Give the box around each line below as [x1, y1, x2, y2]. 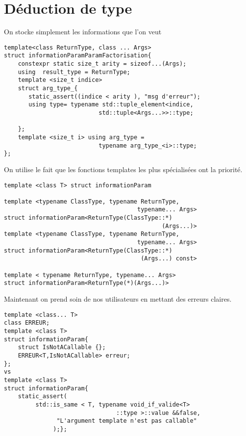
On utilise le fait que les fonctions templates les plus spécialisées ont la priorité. [4, 164, 243, 174]
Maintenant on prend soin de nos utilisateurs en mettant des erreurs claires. [4, 294, 232, 304]
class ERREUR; [4, 319, 50, 327]
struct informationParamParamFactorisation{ [4, 52, 151, 59]
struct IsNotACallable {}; [18, 344, 106, 351]
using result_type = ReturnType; [18, 68, 130, 76]
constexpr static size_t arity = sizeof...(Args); [18, 60, 187, 68]
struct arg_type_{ [18, 85, 78, 92]
